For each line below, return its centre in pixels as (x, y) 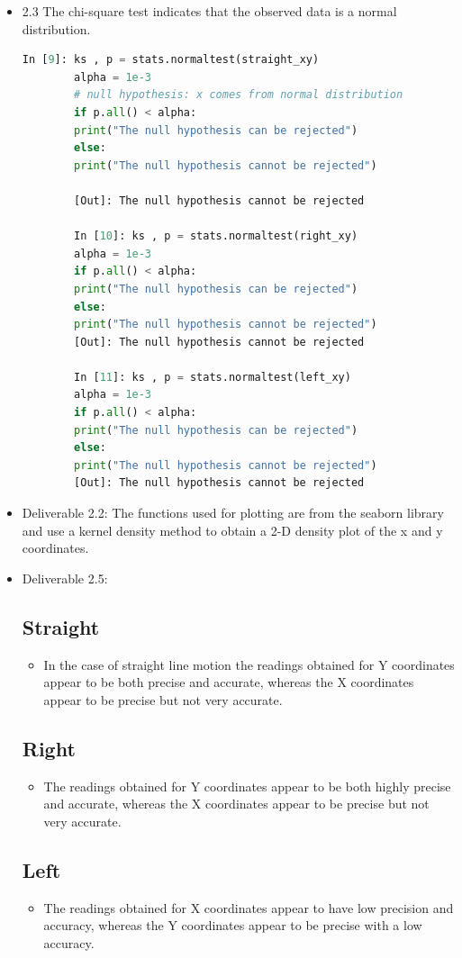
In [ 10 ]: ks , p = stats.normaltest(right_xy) (216, 236)
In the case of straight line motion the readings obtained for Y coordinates (249, 664)
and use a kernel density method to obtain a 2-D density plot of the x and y (232, 530)
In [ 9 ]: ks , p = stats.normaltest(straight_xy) (171, 60)
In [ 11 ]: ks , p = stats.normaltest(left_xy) (213, 377)
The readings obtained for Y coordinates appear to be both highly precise (247, 786)
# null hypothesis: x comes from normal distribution (239, 95)
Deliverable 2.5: (65, 578)
